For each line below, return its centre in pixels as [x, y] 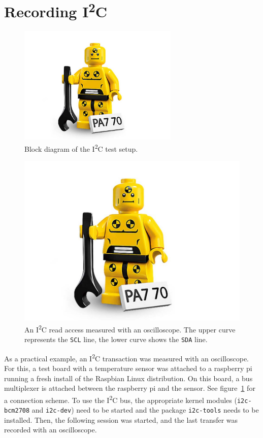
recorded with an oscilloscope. [51, 430]
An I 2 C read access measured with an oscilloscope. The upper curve [130, 328]
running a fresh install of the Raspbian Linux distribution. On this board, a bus [128, 378]
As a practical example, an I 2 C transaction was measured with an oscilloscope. [126, 357]
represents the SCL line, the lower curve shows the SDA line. [116, 339]
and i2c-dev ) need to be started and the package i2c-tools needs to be [145, 410]
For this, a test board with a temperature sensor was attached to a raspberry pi [128, 368]
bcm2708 [17, 411]
